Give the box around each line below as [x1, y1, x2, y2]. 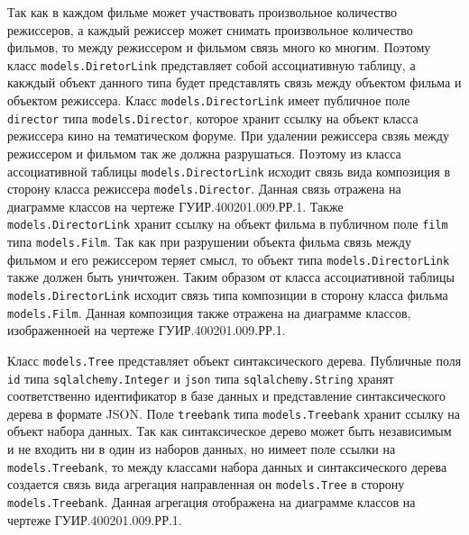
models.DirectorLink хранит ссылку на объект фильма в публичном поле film [7, 214, 448, 233]
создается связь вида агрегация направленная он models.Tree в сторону [7, 475, 405, 494]
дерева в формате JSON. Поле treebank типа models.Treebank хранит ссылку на [7, 404, 461, 422]
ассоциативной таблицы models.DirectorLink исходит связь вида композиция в [7, 161, 450, 180]
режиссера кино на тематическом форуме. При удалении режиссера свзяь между [7, 126, 449, 145]
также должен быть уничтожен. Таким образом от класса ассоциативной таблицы [7, 267, 455, 286]
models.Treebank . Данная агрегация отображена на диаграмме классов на [7, 492, 416, 511]
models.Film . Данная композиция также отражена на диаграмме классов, [7, 303, 411, 322]
